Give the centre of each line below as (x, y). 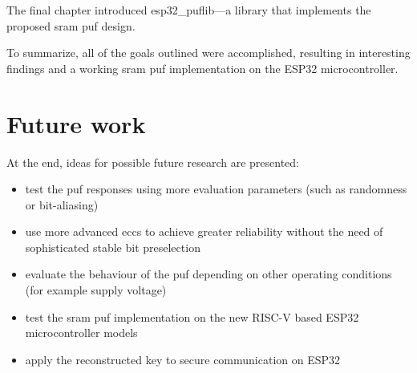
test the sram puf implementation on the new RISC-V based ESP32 (192, 316)
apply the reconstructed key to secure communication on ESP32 (183, 359)
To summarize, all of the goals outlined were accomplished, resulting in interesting (208, 53)
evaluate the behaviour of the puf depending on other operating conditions (208, 274)
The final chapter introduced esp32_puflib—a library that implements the (189, 10)
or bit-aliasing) (62, 204)
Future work (76, 123)
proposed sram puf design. (71, 25)
